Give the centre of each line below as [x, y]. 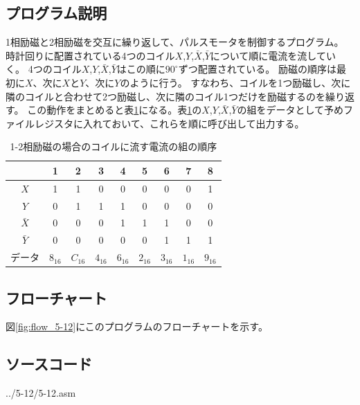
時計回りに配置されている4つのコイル [90, 55]
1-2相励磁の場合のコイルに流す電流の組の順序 [114, 146]
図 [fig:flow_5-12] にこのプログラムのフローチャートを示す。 [137, 326]
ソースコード [49, 364]
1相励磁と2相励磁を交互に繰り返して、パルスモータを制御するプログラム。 [175, 42]
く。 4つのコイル [44, 69]
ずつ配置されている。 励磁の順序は [257, 69]
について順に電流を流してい [273, 55]
